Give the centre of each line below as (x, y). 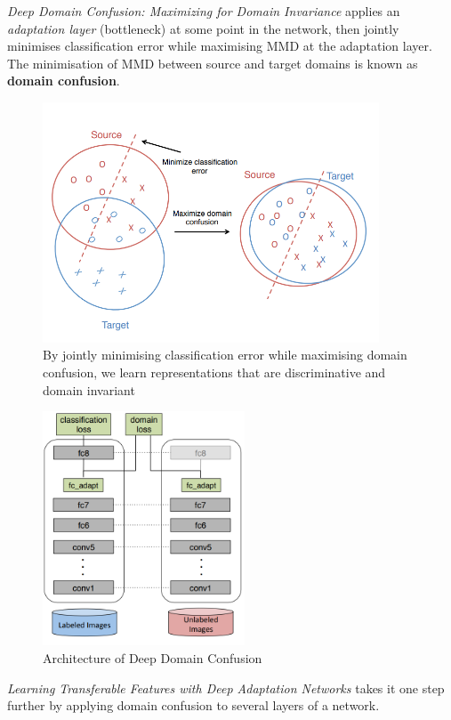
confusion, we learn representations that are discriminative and (214, 372)
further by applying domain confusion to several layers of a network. (193, 705)
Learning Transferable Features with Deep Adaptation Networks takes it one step (226, 688)
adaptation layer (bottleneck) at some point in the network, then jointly (203, 28)
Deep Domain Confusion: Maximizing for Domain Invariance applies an (204, 11)
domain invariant (89, 389)
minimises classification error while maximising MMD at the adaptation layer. (220, 46)
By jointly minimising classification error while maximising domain (225, 355)
